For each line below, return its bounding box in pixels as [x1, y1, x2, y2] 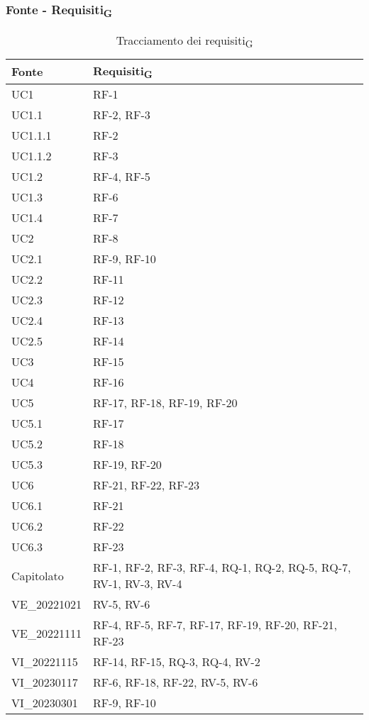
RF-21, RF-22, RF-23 [92, 477, 200, 494]
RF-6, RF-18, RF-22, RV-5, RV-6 [92, 674, 258, 691]
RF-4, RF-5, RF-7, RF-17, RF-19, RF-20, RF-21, [92, 616, 337, 633]
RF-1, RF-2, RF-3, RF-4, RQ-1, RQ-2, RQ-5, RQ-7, [92, 559, 351, 576]
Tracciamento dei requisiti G [116, 31, 253, 50]
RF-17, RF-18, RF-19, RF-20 [92, 394, 238, 411]
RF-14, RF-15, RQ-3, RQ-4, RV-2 [92, 653, 260, 670]
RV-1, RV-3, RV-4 [92, 575, 182, 592]
